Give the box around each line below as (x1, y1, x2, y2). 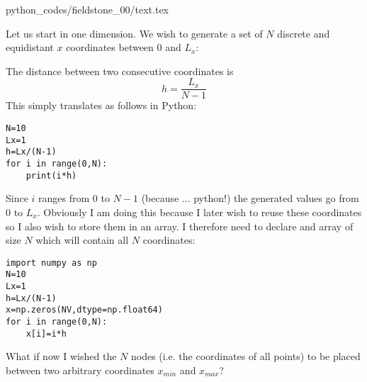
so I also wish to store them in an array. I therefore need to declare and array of (6, 218, 354, 233)
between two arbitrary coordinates (6, 362, 154, 377)
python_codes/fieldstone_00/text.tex (6, 2, 169, 16)
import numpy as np (6, 257, 97, 268)
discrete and (277, 26, 330, 40)
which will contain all (35, 232, 129, 247)
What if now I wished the (6, 349, 117, 364)
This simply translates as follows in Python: (6, 98, 197, 113)
